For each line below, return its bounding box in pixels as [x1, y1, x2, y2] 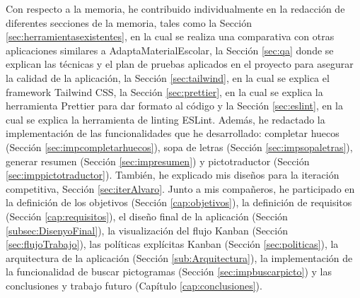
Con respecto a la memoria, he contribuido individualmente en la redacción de [6, 1, 345, 16]
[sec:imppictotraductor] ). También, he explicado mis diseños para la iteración [6, 167, 339, 182]
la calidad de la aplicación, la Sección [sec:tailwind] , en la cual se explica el [6, 70, 330, 85]
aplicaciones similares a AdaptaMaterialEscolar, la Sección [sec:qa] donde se [6, 42, 334, 57]
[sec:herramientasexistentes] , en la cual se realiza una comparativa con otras [6, 29, 335, 44]
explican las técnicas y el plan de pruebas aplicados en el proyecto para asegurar [6, 56, 354, 71]
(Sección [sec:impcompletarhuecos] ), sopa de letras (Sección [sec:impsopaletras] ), [6, 139, 353, 154]
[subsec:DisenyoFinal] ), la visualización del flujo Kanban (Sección [6, 222, 288, 237]
